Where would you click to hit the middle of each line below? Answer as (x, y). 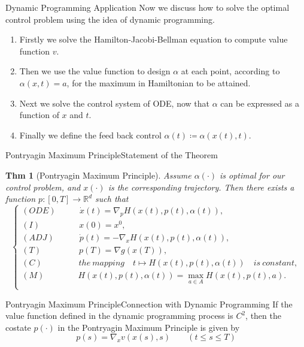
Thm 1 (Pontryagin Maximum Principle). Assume (98, 175)
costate (18, 327)
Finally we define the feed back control (90, 135)
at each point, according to (230, 71)
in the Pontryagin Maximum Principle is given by (149, 327)
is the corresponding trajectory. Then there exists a (201, 187)
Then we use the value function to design (95, 71)
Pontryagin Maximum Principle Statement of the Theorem (112, 155)
